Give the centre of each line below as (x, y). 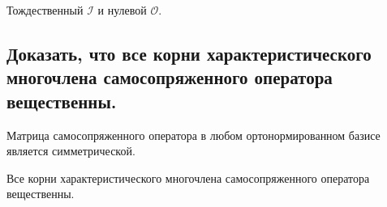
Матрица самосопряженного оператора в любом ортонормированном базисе (193, 135)
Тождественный (45, 10)
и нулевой (122, 10)
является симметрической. (71, 151)
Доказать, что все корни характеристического (189, 53)
